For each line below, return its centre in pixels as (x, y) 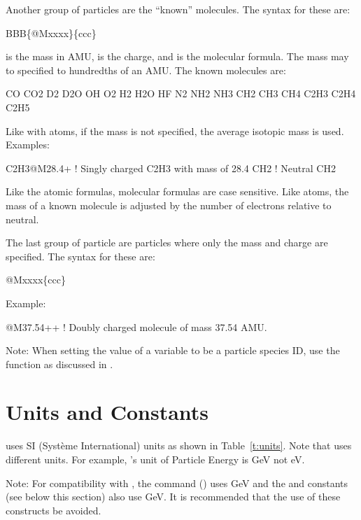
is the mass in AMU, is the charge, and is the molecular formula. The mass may (177, 56)
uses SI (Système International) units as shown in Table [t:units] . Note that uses (179, 445)
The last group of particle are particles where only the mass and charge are (167, 243)
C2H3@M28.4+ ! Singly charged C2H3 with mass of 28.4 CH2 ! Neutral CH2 (171, 168)
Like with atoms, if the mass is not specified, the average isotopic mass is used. (175, 131)
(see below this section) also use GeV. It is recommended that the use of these (173, 497)
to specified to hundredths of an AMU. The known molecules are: (146, 70)
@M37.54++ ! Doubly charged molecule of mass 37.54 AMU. (136, 326)
